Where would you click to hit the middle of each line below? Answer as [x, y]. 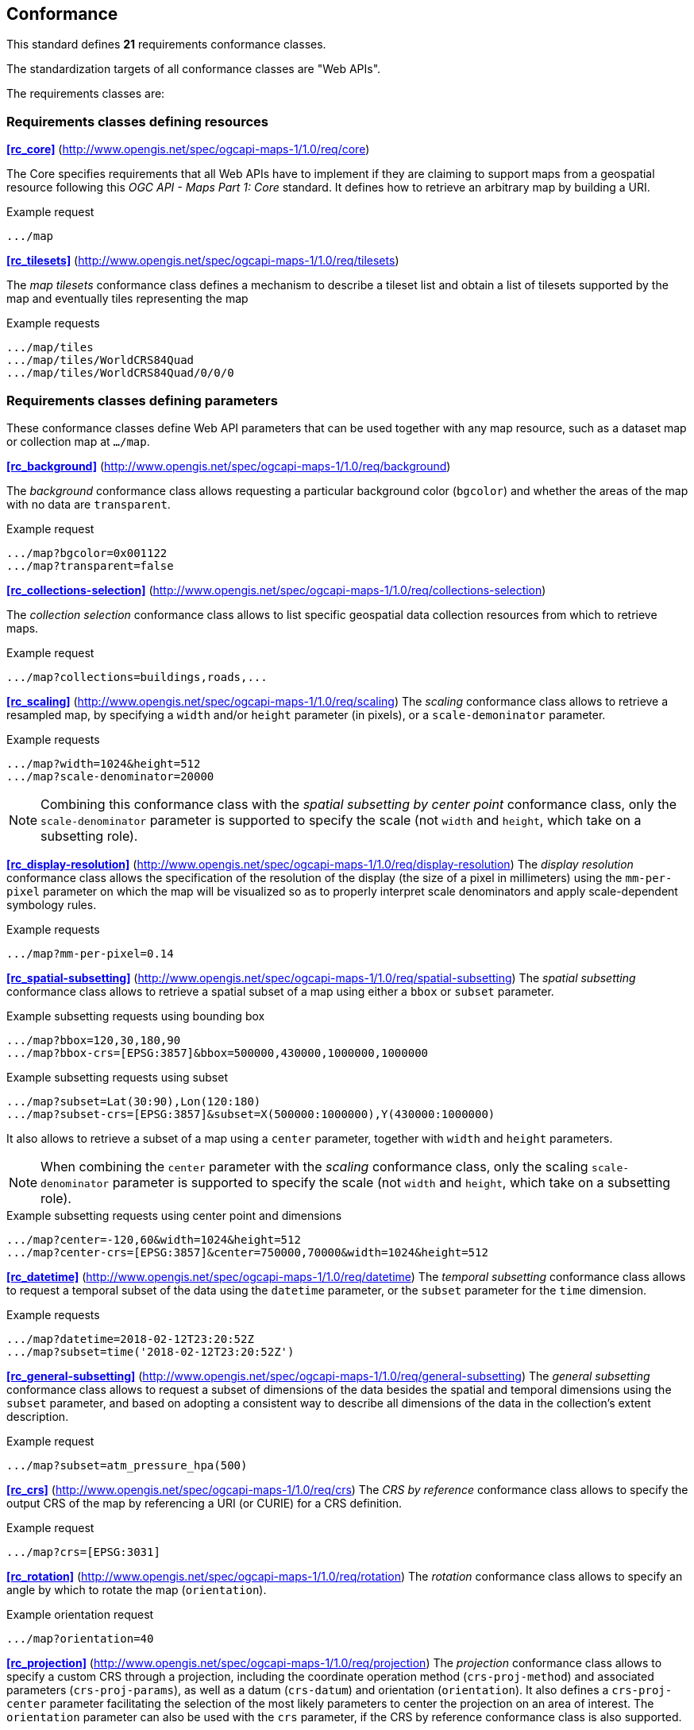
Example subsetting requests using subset [117, 1077]
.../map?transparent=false [90, 565]
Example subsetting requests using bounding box [136, 1016]
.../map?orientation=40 [80, 1638]
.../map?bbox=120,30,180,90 [94, 1040]
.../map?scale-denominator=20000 [110, 776]
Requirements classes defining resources [137, 121]
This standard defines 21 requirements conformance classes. [166, 45]
